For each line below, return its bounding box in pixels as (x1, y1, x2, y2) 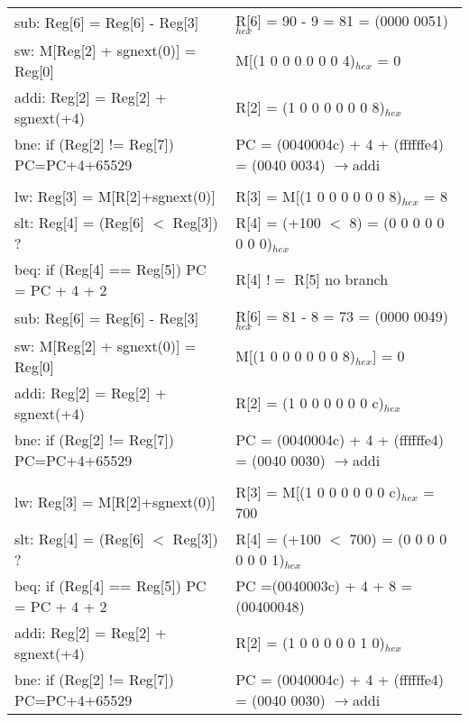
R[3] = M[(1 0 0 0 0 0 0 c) (235, 480, 401, 502)
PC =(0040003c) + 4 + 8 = (235, 574, 412, 596)
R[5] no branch (294, 269, 389, 290)
